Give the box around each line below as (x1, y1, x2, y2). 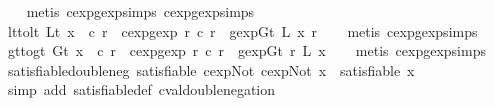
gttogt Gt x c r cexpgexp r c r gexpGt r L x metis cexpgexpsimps (7, 40, 486, 61)
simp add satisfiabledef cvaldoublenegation (7, 79, 276, 100)
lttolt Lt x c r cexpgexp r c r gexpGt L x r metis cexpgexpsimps (7, 20, 478, 41)
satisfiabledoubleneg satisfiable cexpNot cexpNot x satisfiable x (7, 59, 415, 80)
